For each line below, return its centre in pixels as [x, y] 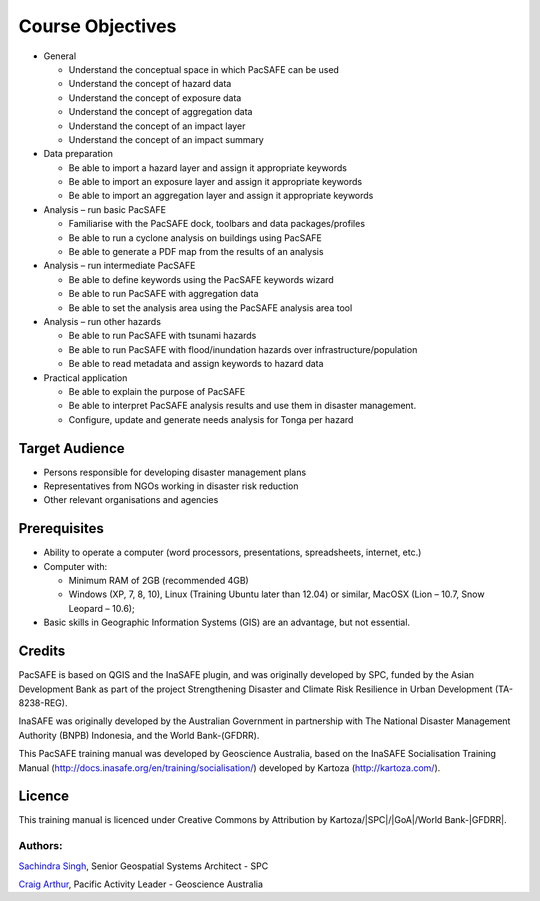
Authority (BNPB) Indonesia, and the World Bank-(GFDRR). [139, 735]
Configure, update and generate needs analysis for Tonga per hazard [211, 419]
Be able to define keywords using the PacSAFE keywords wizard [201, 279]
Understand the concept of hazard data [150, 84]
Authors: [40, 846]
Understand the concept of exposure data [155, 97]
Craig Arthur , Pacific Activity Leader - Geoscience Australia [141, 884]
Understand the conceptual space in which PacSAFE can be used [204, 69]
